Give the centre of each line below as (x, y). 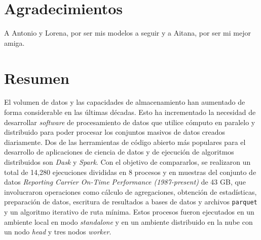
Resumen (37, 78)
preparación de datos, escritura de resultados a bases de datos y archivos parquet (131, 202)
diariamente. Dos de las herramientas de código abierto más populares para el (125, 142)
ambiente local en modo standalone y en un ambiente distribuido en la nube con (128, 221)
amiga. (14, 42)
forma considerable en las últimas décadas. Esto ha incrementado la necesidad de (130, 112)
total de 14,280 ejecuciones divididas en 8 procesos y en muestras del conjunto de (130, 172)
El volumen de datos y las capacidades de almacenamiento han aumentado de (125, 102)
